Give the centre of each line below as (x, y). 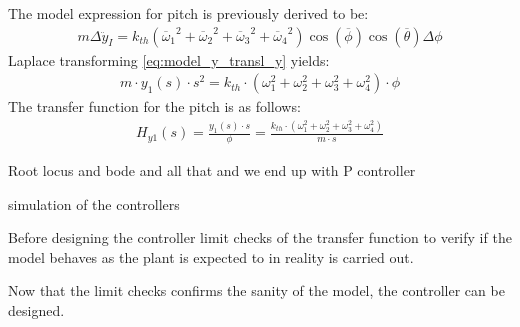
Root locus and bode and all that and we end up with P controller (212, 170)
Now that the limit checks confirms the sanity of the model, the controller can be (256, 290)
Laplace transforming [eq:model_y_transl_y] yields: (169, 59)
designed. (36, 309)
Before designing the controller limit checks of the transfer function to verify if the (260, 237)
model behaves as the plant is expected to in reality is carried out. (211, 256)
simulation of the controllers (94, 203)
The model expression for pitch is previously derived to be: (188, 13)
